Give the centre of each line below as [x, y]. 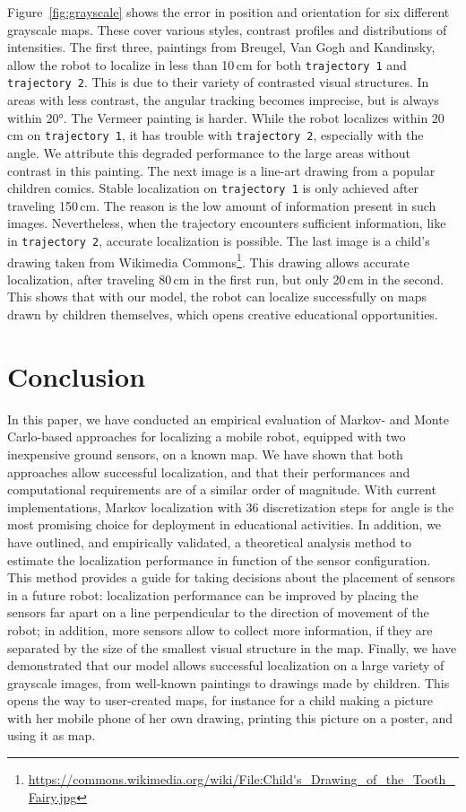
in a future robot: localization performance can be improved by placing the [213, 594]
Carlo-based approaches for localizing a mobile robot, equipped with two [207, 437]
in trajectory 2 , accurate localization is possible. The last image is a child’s [219, 240]
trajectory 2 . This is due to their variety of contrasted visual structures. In [218, 82]
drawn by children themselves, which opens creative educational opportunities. [223, 314]
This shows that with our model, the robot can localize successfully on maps [217, 297]
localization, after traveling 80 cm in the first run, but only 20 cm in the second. [226, 279]
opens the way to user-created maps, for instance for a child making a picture [220, 700]
